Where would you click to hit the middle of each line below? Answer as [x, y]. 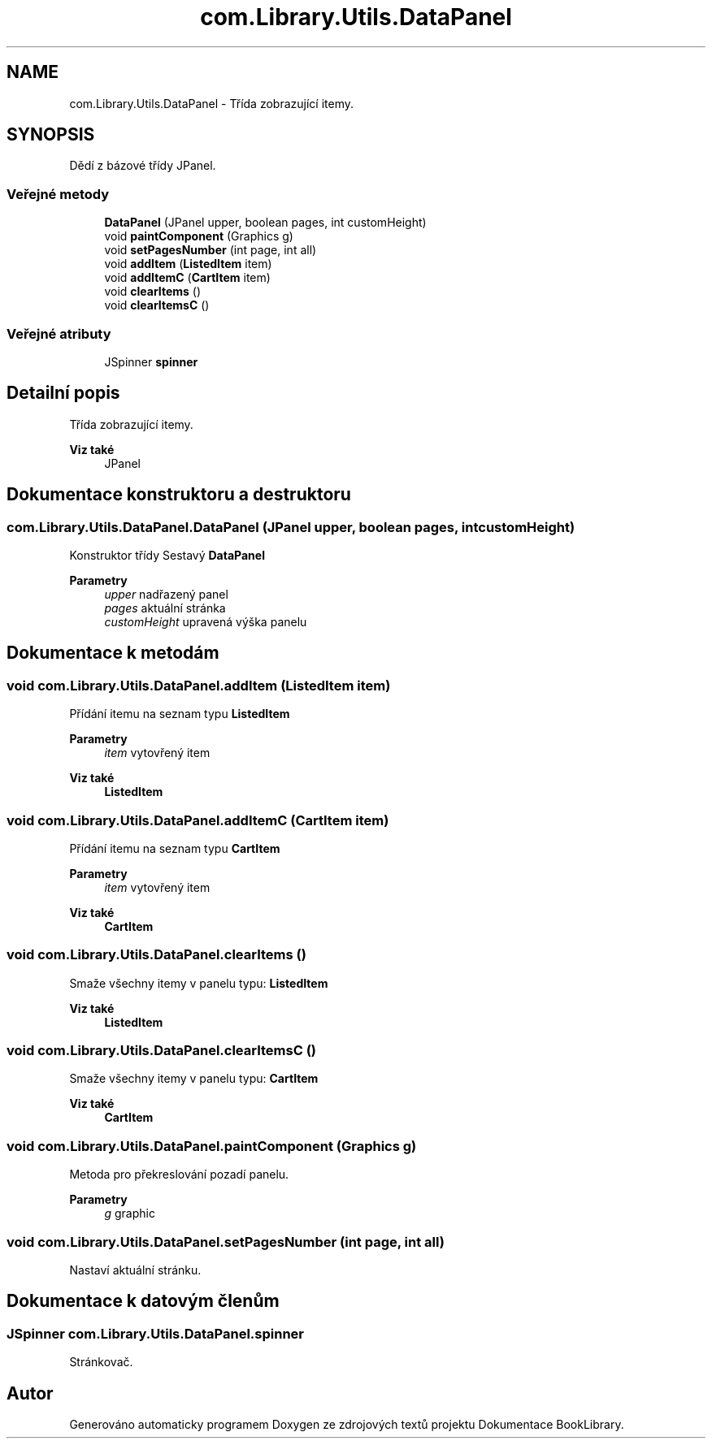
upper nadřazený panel [166, 594]
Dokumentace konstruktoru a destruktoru [179, 495]
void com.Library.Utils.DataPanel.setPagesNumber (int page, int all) [226, 1242]
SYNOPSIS [51, 135]
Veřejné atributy [59, 333]
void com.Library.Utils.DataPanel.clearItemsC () [161, 1051]
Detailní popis [63, 393]
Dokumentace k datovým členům [143, 1301]
